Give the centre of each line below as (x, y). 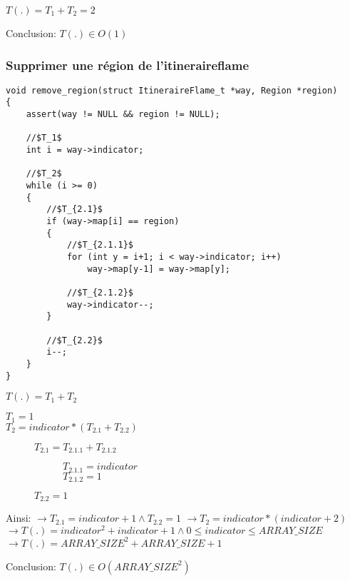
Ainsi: (19, 518)
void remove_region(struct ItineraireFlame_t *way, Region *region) (172, 90)
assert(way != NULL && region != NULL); (123, 115)
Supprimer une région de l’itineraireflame (128, 65)
